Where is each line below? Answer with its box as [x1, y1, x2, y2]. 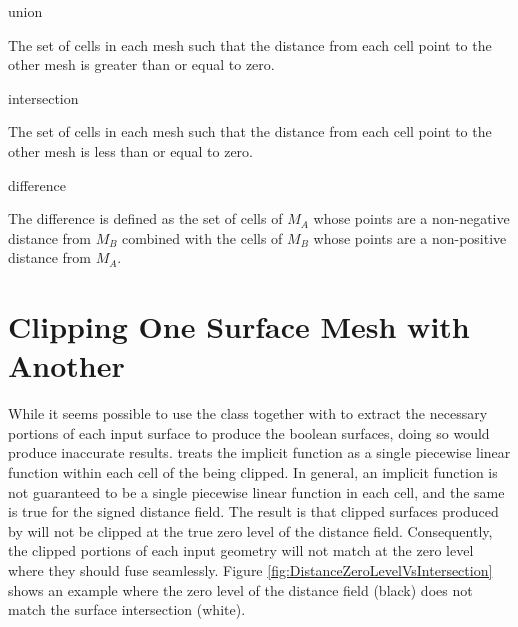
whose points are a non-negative [313, 208, 510, 229]
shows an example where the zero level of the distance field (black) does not [8, 579, 473, 600]
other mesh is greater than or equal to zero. [8, 54, 275, 75]
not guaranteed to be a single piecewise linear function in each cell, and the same [8, 481, 505, 502]
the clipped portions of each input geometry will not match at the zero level [8, 540, 474, 561]
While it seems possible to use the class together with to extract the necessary [8, 403, 488, 424]
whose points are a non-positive [313, 227, 507, 248]
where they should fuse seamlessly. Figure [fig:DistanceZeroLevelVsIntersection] [8, 560, 493, 580]
